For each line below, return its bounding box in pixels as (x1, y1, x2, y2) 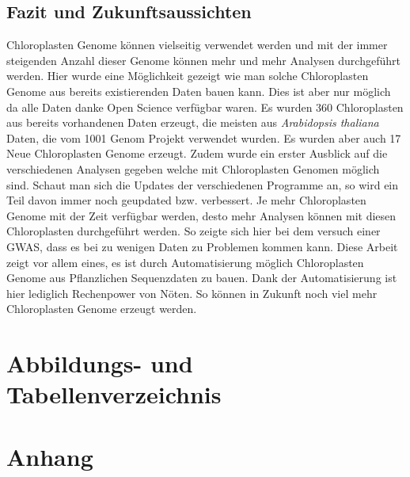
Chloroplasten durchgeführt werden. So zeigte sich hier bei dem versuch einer (6, 223, 381, 239)
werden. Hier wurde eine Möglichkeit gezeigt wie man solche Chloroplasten (6, 67, 369, 84)
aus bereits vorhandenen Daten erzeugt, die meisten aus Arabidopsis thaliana (6, 114, 379, 131)
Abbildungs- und (6, 347, 193, 380)
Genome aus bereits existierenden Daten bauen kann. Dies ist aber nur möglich (6, 82, 391, 99)
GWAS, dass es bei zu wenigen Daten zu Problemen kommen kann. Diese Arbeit (6, 238, 398, 254)
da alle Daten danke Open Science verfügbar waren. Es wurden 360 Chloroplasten (6, 98, 404, 115)
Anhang (6, 440, 93, 472)
